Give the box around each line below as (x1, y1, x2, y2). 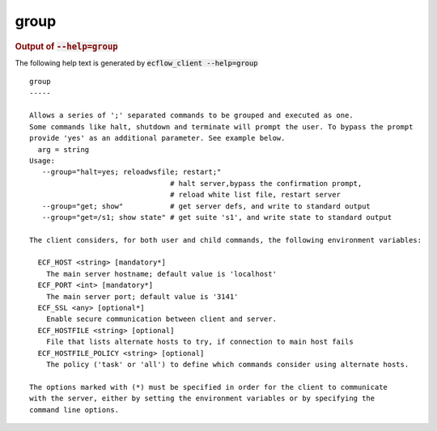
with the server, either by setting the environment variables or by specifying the (29, 394, 375, 404)
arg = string (37, 145, 90, 154)
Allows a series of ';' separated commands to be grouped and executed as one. (29, 111, 354, 120)
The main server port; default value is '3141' (45, 292, 239, 301)
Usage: (29, 156, 56, 165)
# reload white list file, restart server (170, 190, 342, 200)
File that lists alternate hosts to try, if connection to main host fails (45, 337, 354, 347)
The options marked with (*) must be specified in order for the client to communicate (29, 382, 388, 391)
